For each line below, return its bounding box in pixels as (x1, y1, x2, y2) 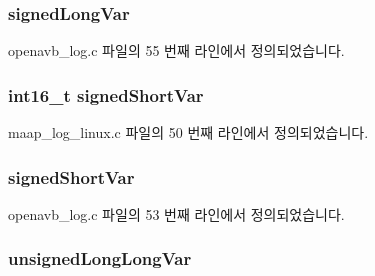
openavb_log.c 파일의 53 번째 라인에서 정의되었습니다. (8, 203, 345, 224)
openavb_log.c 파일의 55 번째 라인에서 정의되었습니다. (8, 40, 345, 61)
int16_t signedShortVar (8, 82, 204, 107)
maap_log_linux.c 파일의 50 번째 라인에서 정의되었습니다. (8, 122, 369, 143)
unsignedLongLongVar (8, 246, 192, 271)
